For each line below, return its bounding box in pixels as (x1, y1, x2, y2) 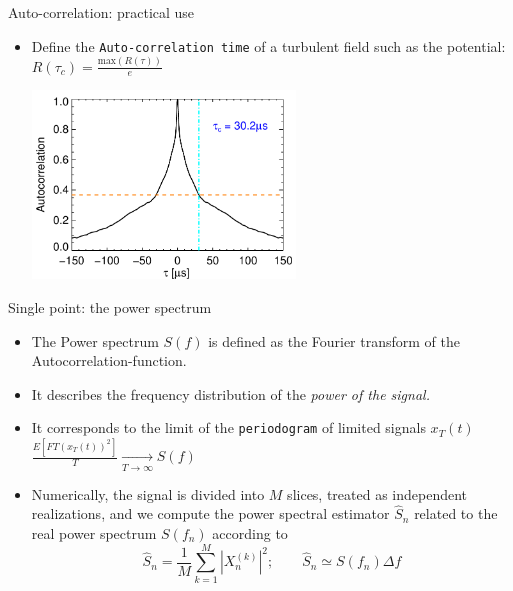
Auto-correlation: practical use (8, 2, 195, 22)
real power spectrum (31, 523, 157, 544)
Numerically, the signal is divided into (31, 483, 265, 504)
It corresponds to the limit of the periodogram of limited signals (31, 417, 426, 438)
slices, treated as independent (287, 483, 468, 504)
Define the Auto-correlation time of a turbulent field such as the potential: (31, 35, 506, 56)
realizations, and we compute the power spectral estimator (31, 503, 390, 524)
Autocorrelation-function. (31, 350, 187, 371)
